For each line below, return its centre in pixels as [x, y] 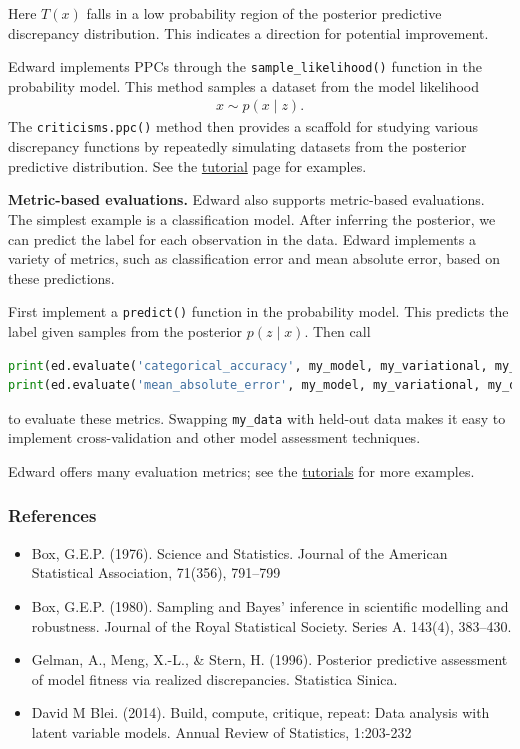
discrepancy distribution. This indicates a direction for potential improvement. [248, 32]
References [52, 515]
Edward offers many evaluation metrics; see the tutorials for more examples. [241, 470]
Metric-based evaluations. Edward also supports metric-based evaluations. [246, 199]
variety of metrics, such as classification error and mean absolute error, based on [254, 258]
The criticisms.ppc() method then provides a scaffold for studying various [243, 126]
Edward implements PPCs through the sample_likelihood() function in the [245, 66]
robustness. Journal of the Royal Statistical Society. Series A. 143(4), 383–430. [271, 625]
